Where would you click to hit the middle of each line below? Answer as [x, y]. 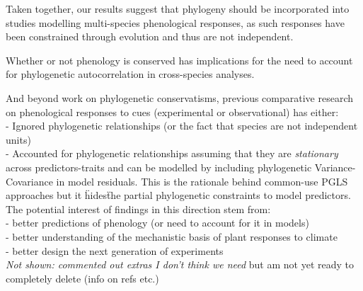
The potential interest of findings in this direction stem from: [138, 209]
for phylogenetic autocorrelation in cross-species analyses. [130, 74]
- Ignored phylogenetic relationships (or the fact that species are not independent [182, 126]
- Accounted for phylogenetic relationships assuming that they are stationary [172, 153]
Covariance [29, 181]
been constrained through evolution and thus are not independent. [150, 36]
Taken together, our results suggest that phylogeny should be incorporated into [178, 8]
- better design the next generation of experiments [115, 250]
